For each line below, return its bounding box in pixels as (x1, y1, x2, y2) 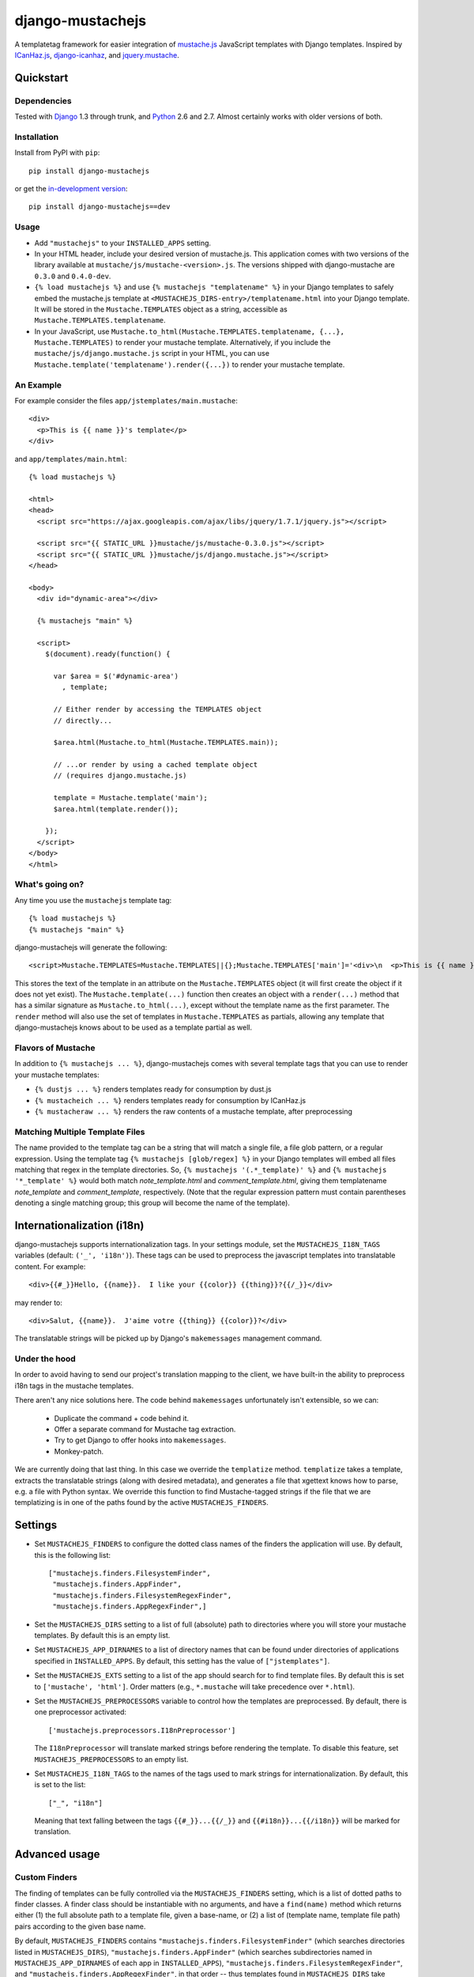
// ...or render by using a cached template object (53, 760, 258, 769)
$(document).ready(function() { (44, 649, 171, 659)
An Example (14, 380, 62, 391)
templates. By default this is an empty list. (34, 1631, 171, 1640)
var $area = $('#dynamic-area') (53, 671, 179, 680)
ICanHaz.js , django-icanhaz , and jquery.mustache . (14, 50, 179, 59)
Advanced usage (14, 1847, 100, 1862)
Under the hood (14, 1353, 77, 1364)
